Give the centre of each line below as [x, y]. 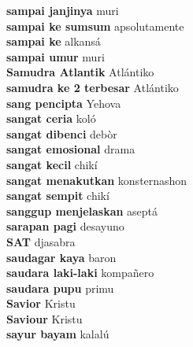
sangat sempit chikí [58, 196]
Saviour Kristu [45, 318]
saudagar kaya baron [61, 257]
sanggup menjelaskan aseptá [82, 210]
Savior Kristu [41, 303]
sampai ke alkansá [54, 41]
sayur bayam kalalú [58, 334]
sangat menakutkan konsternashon [97, 180]
